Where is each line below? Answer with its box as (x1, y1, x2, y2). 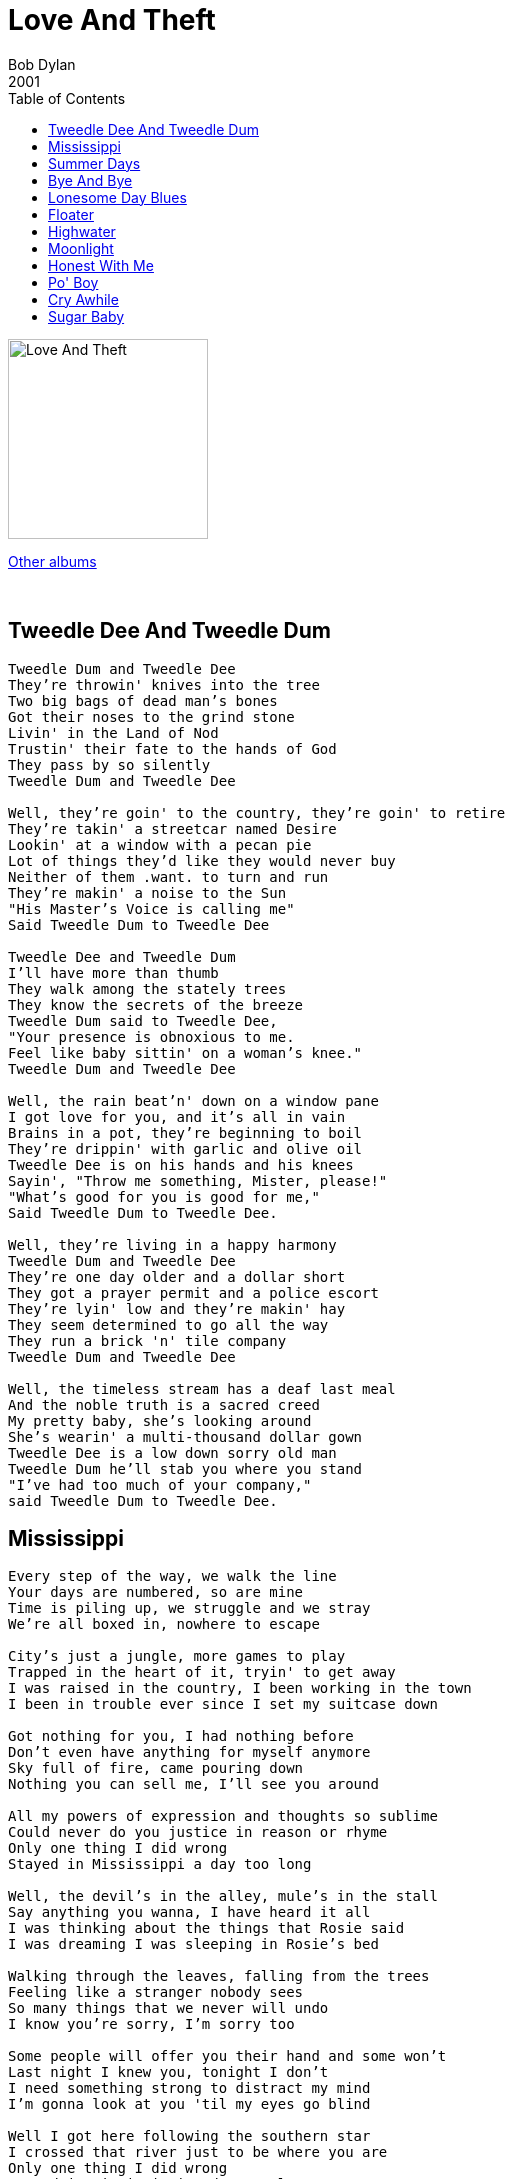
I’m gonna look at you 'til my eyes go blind (8, 2096, 371, 2113)
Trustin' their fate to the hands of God (8, 740, 337, 757)
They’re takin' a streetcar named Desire (8, 820, 337, 837)
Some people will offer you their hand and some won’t (8, 2048, 447, 2065)
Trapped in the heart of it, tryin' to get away (8, 1664, 396, 1681)
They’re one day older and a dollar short (8, 1268, 346, 1285)
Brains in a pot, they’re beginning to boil (8, 1124, 363, 1141)
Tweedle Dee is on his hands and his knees (8, 1156, 354, 1173)
